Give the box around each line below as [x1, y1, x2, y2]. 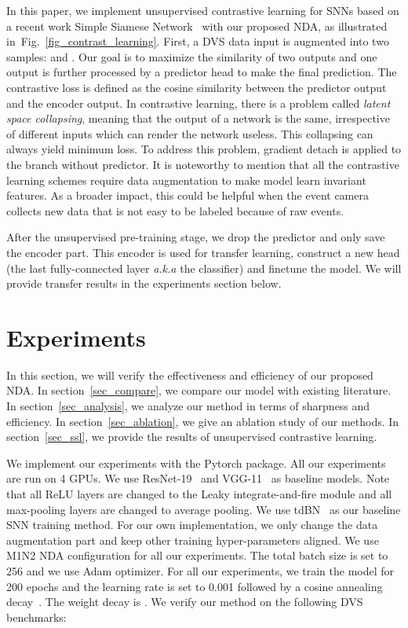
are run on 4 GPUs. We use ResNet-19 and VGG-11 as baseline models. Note [6, 470, 390, 487]
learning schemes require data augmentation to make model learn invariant [6, 171, 366, 188]
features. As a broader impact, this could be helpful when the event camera [6, 187, 369, 204]
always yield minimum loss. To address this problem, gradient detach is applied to [6, 141, 402, 157]
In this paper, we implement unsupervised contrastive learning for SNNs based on [6, 2, 399, 18]
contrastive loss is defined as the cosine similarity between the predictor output [6, 79, 387, 95]
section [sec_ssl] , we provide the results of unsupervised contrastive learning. [6, 428, 377, 445]
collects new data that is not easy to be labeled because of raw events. [6, 202, 344, 219]
